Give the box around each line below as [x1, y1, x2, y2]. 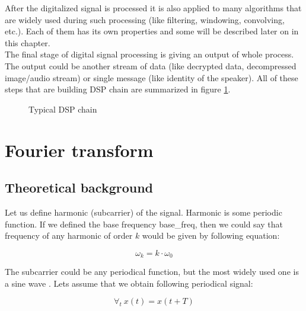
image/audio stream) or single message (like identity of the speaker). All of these [5, 71, 298, 84]
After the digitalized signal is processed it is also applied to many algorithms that [5, 2, 302, 14]
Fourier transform [5, 137, 154, 162]
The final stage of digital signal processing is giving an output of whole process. [5, 48, 294, 60]
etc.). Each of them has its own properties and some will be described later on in [5, 25, 299, 37]
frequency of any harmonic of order [5, 229, 133, 242]
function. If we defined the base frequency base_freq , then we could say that [5, 217, 283, 230]
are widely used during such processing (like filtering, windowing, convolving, [5, 13, 285, 25]
